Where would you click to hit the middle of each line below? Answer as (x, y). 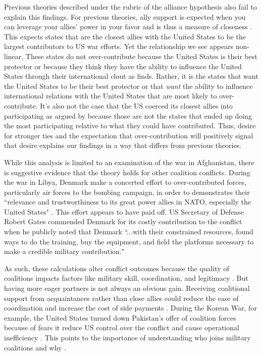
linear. (14, 56)
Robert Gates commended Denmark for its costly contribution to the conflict (123, 221)
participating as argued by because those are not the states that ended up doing (128, 115)
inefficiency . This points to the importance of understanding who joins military (127, 337)
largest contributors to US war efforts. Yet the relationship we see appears (119, 46)
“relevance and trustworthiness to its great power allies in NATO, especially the (128, 202)
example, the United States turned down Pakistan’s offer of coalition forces (120, 317)
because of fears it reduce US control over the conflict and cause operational (122, 327)
